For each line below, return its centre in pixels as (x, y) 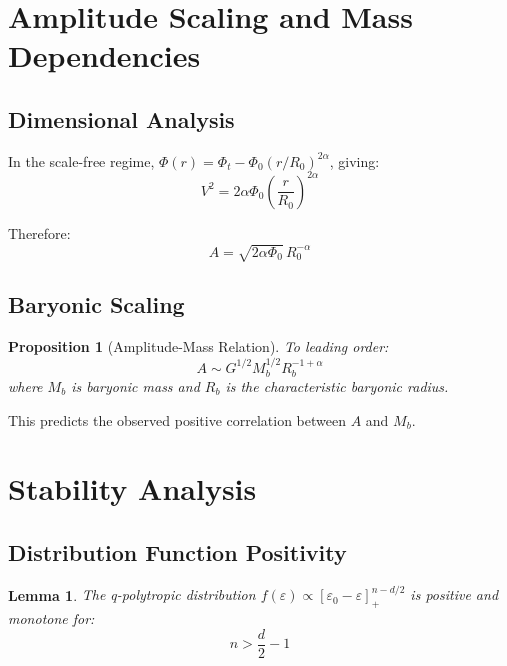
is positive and (454, 594)
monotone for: (51, 618)
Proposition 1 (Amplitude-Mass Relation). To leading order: (198, 346)
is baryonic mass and (135, 386)
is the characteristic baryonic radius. (337, 386)
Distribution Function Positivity (177, 551)
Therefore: (39, 232)
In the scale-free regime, (81, 160)
